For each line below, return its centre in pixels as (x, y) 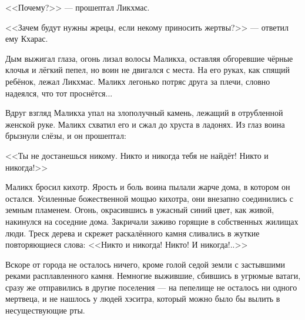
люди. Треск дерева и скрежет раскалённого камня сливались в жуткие (133, 233)
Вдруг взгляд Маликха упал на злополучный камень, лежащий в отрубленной (144, 113)
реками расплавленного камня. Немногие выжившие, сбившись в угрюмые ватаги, (153, 276)
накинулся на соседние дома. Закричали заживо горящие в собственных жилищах (152, 221)
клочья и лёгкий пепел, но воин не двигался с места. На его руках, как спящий (148, 70)
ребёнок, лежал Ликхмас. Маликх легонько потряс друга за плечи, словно (138, 81)
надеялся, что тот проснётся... (59, 93)
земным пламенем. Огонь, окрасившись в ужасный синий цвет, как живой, (140, 210)
